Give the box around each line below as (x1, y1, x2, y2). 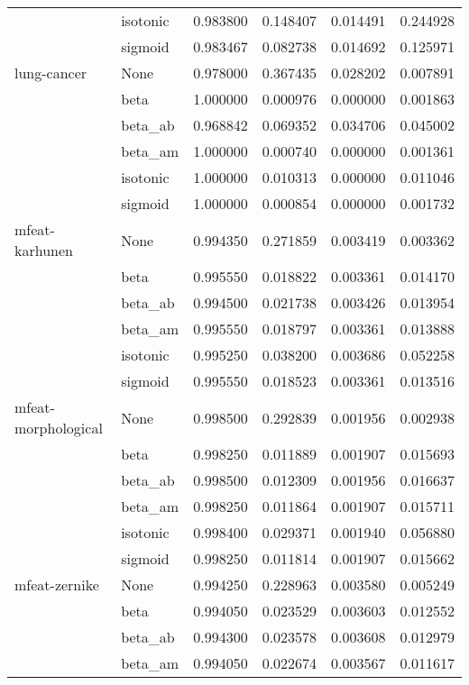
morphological (14, 417, 103, 438)
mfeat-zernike (14, 574, 99, 595)
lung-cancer (14, 62, 87, 83)
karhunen (14, 240, 73, 260)
